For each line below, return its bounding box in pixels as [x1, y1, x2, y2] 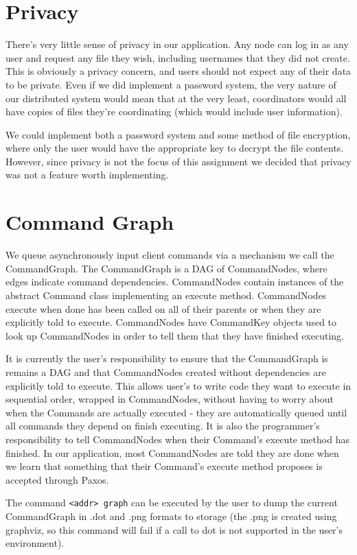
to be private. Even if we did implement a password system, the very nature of [5, 77, 336, 91]
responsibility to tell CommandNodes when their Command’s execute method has [5, 432, 349, 446]
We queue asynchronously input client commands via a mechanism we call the [5, 248, 334, 262]
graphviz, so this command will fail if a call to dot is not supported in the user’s [5, 522, 343, 536]
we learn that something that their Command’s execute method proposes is [5, 459, 323, 473]
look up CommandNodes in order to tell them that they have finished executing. [5, 328, 344, 342]
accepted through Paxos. [5, 472, 109, 486]
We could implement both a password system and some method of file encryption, [5, 127, 351, 141]
